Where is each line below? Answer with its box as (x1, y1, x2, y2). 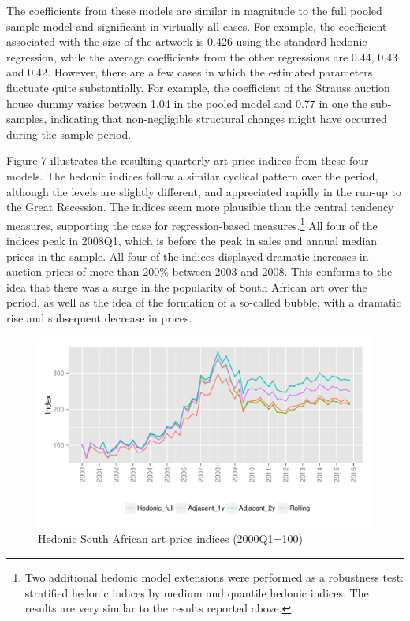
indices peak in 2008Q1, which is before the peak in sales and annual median (6, 232, 378, 248)
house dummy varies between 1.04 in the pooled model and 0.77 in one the (6, 95, 367, 111)
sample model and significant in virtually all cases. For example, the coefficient (6, 17, 387, 34)
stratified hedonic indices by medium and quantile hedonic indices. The (24, 584, 369, 601)
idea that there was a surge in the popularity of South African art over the (6, 278, 367, 295)
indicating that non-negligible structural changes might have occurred (50, 110, 387, 127)
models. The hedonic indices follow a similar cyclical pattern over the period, (6, 167, 378, 184)
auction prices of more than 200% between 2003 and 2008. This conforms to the (6, 263, 393, 280)
